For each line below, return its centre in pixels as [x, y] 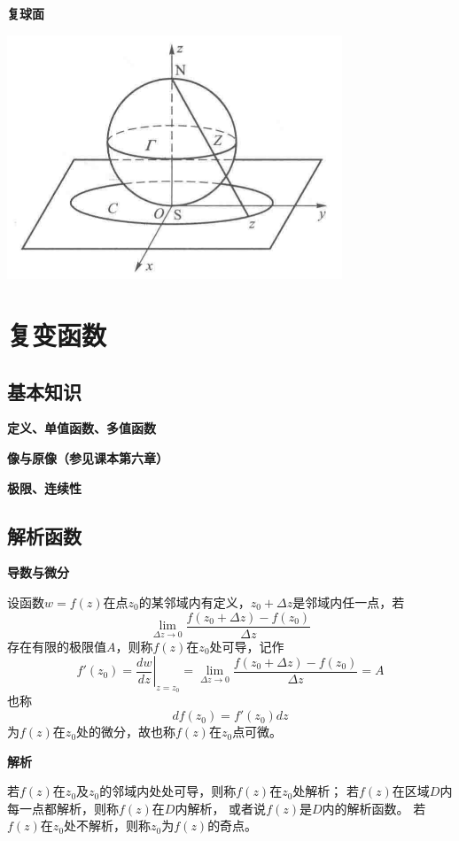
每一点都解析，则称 [63, 808]
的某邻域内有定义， [194, 602]
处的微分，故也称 [126, 732]
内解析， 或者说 [221, 808]
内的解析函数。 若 [374, 808]
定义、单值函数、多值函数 [82, 428]
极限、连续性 [44, 487]
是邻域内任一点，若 [349, 602]
